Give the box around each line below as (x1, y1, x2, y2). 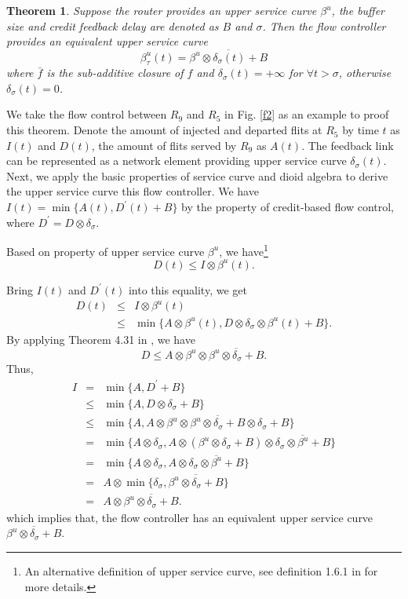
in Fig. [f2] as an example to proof (224, 106, 389, 122)
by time (342, 122, 379, 138)
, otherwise (338, 64, 392, 81)
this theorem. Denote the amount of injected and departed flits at (6, 122, 322, 138)
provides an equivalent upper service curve (6, 33, 208, 49)
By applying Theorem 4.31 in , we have (6, 331, 195, 347)
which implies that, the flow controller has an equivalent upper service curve (6, 509, 373, 525)
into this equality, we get (128, 281, 247, 298)
